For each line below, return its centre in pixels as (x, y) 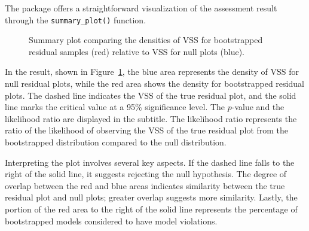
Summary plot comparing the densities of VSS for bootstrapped (146, 40)
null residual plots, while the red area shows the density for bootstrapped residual (154, 83)
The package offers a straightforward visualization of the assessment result (141, 8)
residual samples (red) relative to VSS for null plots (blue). (137, 51)
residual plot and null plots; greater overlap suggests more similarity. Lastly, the (151, 197)
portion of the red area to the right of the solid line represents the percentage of (151, 209)
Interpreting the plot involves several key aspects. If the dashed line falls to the (150, 162)
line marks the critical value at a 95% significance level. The (115, 107)
